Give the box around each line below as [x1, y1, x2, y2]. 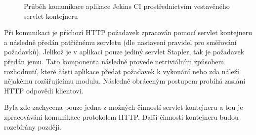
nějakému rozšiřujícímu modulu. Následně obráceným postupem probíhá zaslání [4, 76, 246, 86]
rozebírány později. [4, 121, 61, 132]
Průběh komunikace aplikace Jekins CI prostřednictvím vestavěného [24, 1, 230, 11]
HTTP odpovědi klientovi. [4, 85, 84, 95]
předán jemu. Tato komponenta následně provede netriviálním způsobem [4, 56, 224, 66]
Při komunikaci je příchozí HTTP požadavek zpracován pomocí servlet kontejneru [4, 27, 252, 38]
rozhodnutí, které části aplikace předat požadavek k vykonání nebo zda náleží [4, 66, 239, 76]
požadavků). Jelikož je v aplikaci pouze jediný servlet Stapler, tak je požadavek [4, 46, 245, 57]
